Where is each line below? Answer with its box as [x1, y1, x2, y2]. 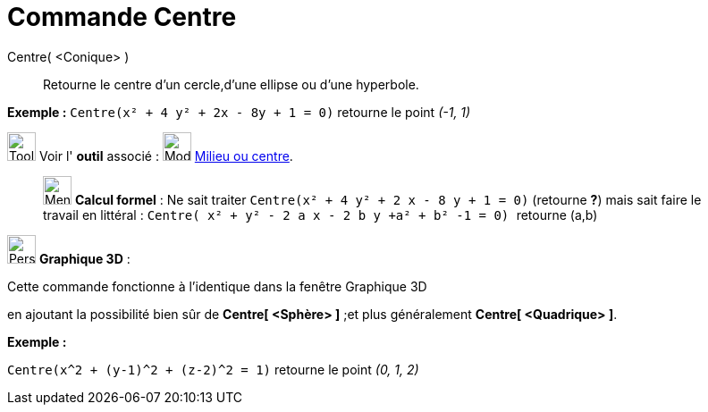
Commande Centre [7, 2, 237, 32]
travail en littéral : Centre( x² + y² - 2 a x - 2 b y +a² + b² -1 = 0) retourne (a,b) [43, 206, 598, 223]
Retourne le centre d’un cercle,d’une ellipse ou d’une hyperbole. [43, 76, 419, 92]
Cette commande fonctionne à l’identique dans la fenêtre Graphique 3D [7, 278, 427, 294]
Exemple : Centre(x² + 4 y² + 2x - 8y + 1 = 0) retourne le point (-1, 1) [7, 104, 471, 120]
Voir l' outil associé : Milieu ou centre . [38, 147, 293, 164]
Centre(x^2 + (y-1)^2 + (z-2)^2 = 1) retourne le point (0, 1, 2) [7, 361, 419, 377]
